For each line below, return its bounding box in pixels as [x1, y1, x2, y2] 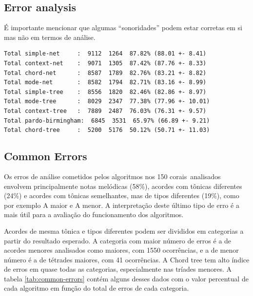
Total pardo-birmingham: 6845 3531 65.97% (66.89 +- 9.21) [4, 117, 210, 124]
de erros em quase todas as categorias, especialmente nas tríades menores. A [4, 264, 232, 274]
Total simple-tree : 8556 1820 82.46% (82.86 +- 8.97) [4, 88, 207, 95]
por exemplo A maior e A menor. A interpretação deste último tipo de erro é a [4, 200, 239, 210]
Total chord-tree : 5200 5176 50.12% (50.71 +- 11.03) [4, 127, 210, 134]
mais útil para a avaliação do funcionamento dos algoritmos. [4, 209, 184, 220]
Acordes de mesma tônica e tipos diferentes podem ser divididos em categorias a [4, 225, 244, 236]
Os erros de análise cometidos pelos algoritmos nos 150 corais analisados [4, 171, 221, 181]
